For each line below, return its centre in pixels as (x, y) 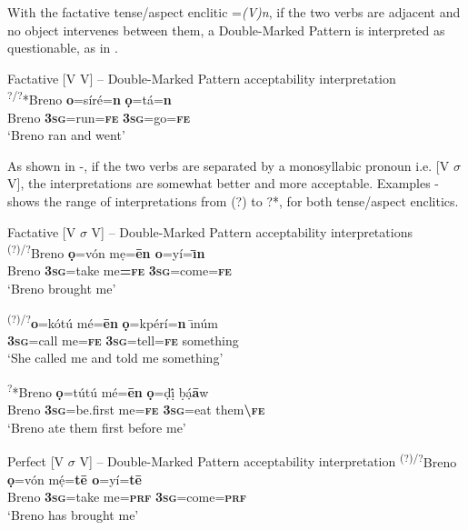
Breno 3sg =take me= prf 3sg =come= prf (127, 497)
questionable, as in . (63, 48)
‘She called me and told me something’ (115, 358)
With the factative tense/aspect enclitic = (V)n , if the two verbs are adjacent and (234, 12)
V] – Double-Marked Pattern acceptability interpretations (252, 231)
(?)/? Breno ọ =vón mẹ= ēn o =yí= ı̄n (106, 251)
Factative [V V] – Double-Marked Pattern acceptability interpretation (202, 78)
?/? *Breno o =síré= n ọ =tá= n (90, 98)
